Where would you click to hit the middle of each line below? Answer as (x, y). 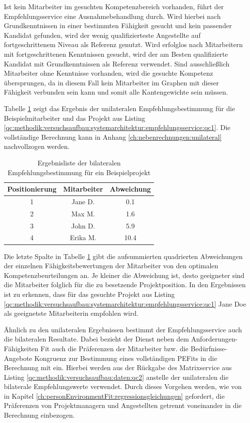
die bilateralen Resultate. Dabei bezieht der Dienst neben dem (96, 339)
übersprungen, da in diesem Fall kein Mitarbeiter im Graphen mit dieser (111, 82)
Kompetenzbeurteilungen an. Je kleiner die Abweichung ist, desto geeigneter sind (124, 275)
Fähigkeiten (21, 348)
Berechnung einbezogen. (39, 415)
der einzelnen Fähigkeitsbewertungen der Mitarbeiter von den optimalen (111, 266)
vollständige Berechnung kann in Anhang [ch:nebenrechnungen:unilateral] (113, 137)
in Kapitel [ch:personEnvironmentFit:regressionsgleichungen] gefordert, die (114, 396)
